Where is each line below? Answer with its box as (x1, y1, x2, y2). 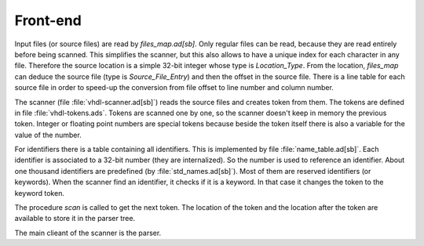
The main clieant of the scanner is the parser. (14, 228, 162, 237)
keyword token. (14, 188, 64, 197)
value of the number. (14, 130, 82, 139)
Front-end (14, 12, 82, 29)
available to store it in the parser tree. (14, 214, 136, 223)
